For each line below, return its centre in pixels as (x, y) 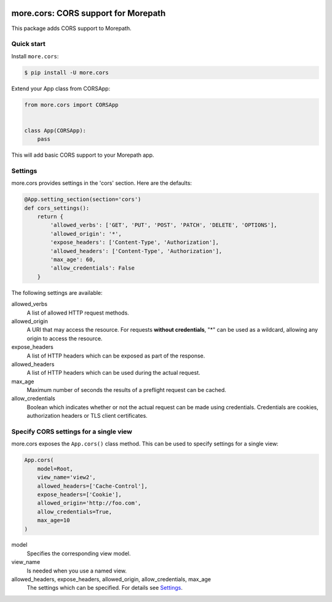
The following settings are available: (57, 292)
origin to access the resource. (65, 338)
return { (50, 217)
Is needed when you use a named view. (77, 571)
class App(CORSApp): (55, 130)
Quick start (29, 44)
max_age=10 (53, 520)
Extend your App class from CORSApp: (61, 88)
